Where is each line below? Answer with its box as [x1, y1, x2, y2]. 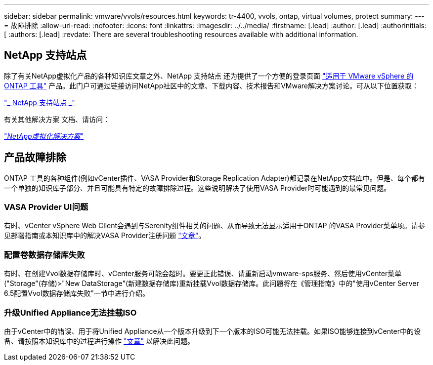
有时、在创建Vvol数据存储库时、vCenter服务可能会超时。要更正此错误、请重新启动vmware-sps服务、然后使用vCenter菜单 [4, 269, 402, 278]
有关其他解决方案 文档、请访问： [4, 115, 110, 123]
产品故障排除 [4, 151, 66, 164]
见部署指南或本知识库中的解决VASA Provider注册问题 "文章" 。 [4, 231, 206, 240]
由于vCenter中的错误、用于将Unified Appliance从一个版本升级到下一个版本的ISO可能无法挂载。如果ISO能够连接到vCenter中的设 [4, 326, 421, 335]
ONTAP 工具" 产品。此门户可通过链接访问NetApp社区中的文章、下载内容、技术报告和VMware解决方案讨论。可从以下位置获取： [4, 81, 419, 90]
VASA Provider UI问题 [4, 202, 88, 212]
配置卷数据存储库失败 [4, 249, 85, 260]
